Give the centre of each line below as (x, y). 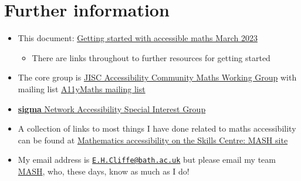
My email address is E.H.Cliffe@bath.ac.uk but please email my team (147, 160)
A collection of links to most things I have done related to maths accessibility (157, 128)
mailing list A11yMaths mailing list (82, 88)
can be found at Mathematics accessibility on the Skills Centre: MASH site (153, 140)
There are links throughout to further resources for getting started (151, 57)
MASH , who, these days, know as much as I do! (104, 171)
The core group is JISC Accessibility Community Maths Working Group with (157, 77)
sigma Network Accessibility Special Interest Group (112, 108)
